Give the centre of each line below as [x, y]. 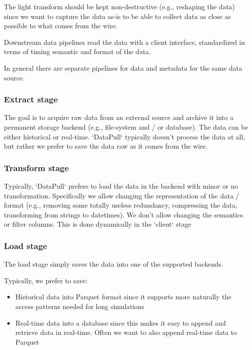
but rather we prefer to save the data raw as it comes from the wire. [106, 146]
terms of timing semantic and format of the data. [78, 51]
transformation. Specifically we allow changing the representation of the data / [122, 195]
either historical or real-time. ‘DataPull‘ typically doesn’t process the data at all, [125, 136]
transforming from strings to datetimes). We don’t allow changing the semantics [124, 214]
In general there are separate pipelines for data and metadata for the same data [123, 68]
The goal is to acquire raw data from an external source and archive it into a [119, 117]
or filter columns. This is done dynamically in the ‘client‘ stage [98, 224]
